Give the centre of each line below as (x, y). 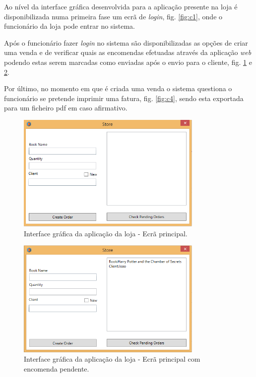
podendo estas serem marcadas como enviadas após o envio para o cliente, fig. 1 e (128, 62)
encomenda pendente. (57, 368)
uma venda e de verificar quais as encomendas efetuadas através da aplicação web (128, 52)
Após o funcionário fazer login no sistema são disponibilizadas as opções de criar (126, 42)
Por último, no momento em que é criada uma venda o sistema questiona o (118, 88)
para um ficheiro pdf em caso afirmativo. (66, 108)
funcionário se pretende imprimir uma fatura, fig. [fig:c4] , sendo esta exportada (124, 98)
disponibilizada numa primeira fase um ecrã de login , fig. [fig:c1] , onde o (113, 16)
